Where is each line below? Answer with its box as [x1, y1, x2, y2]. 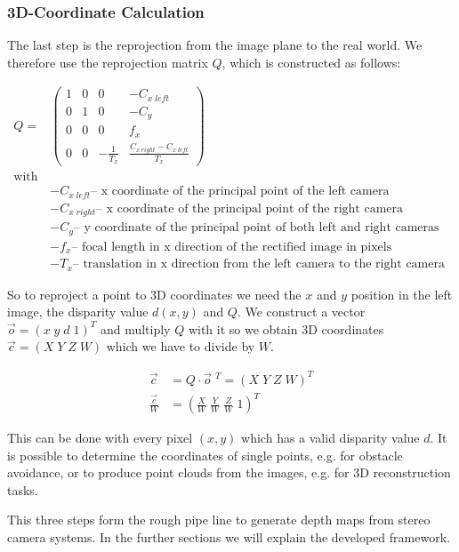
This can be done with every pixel [7, 428, 193, 447]
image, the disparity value [7, 302, 149, 321]
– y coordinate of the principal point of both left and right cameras [73, 221, 439, 235]
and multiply [100, 319, 171, 338]
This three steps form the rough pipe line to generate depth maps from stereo [7, 510, 431, 529]
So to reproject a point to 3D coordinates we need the [7, 284, 302, 303]
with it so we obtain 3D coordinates [188, 319, 384, 338]
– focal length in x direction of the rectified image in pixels [71, 240, 392, 253]
